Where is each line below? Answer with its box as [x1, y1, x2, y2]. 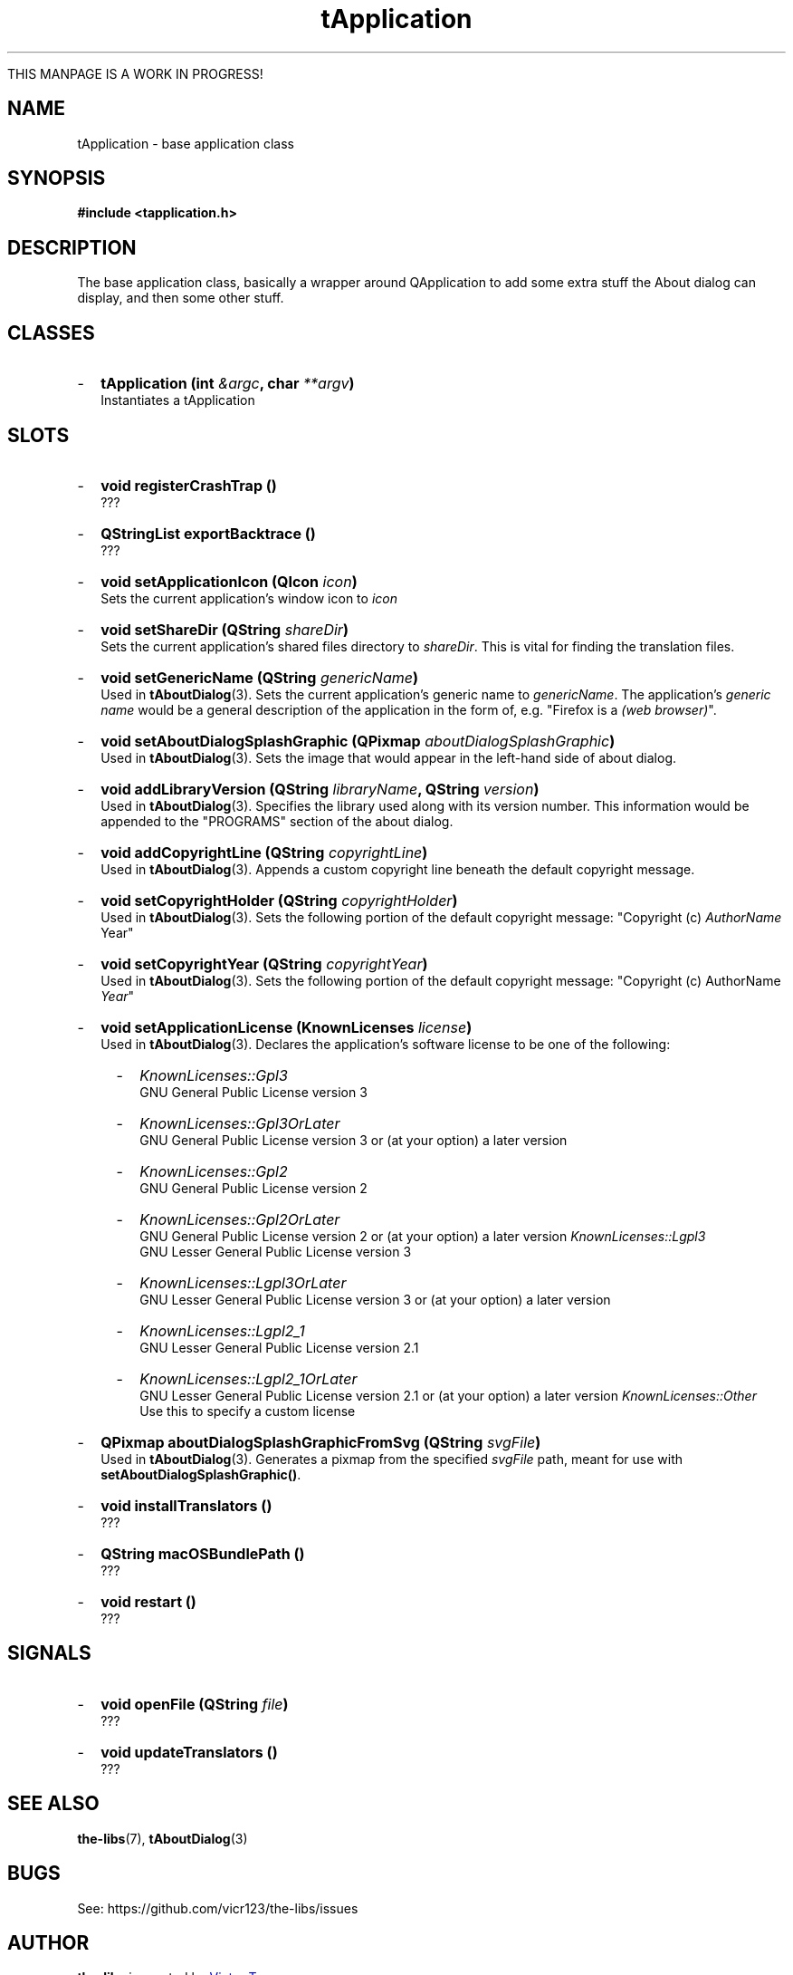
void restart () [100, 1592, 196, 1611]
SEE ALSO [7, 1792, 100, 1816]
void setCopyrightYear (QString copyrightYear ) [100, 954, 428, 973]
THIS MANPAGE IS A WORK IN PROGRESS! [7, 65, 263, 82]
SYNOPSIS [7, 167, 106, 190]
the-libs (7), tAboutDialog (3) [77, 1830, 248, 1846]
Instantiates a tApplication [100, 392, 255, 409]
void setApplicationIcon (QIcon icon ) [100, 572, 358, 591]
